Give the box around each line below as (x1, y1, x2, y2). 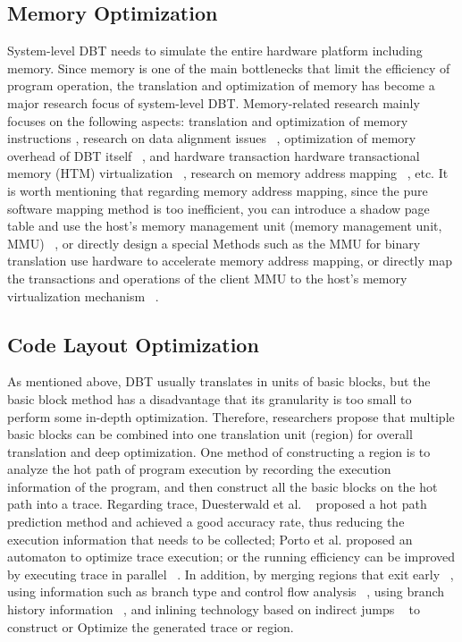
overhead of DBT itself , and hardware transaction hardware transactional (7, 146, 420, 165)
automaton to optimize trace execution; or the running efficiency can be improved (7, 547, 456, 566)
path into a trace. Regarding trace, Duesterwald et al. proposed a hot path (7, 494, 427, 513)
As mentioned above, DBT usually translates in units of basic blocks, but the (7, 372, 431, 391)
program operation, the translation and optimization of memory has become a (7, 76, 435, 95)
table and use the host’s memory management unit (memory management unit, (7, 216, 442, 235)
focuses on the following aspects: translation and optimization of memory (7, 111, 408, 130)
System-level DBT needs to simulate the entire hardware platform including (7, 41, 423, 60)
